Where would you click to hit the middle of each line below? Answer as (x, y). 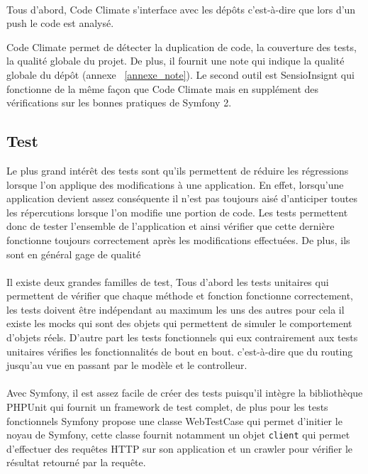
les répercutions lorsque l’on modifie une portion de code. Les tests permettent (177, 212)
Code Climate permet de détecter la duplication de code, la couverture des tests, (182, 46)
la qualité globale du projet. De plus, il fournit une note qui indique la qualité (175, 61)
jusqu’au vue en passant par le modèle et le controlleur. (127, 365)
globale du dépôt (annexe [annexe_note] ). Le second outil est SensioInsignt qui (180, 74)
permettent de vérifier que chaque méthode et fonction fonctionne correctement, (180, 296)
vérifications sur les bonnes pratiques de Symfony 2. (119, 103)
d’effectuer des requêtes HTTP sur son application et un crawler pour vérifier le (180, 448)
